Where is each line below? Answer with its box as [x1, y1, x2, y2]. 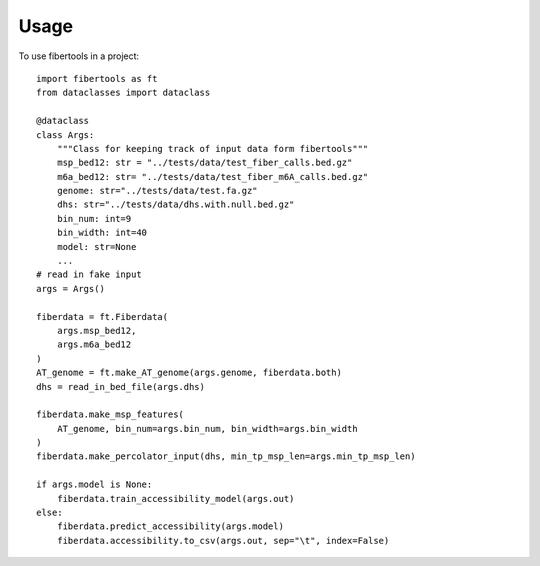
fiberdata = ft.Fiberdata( [36, 311, 169, 322]
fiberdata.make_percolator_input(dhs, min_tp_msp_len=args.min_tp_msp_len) [36, 451, 416, 462]
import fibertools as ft [36, 73, 158, 84]
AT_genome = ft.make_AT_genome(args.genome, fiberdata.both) [36, 367, 342, 379]
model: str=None [56, 241, 137, 252]
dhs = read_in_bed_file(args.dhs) [36, 381, 205, 392]
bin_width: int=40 [56, 227, 148, 239]
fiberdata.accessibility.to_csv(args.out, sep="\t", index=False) [56, 535, 390, 546]
